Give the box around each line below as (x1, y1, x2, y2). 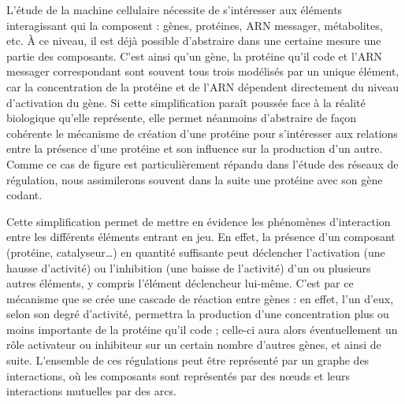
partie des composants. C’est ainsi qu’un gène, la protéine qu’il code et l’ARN (6, 47, 383, 64)
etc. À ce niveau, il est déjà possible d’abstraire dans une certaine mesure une (6, 32, 381, 49)
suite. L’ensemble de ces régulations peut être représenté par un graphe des (6, 352, 370, 369)
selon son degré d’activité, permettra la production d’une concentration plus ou (6, 306, 389, 322)
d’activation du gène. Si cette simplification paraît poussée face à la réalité (6, 94, 366, 110)
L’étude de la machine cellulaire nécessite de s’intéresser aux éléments (6, 2, 343, 17)
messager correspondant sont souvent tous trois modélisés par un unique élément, (6, 63, 399, 80)
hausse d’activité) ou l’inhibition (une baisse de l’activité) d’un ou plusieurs (6, 259, 371, 276)
